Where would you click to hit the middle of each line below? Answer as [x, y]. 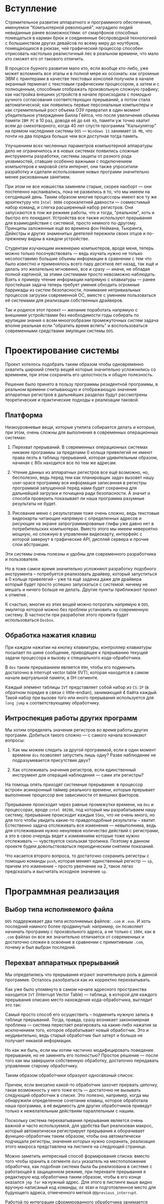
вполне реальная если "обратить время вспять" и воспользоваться [76, 325]
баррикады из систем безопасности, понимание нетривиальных [73, 290]
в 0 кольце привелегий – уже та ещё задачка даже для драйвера [73, 579]
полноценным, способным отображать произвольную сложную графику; [82, 89]
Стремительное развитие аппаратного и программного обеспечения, [79, 22]
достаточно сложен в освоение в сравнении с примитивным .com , [75, 942]
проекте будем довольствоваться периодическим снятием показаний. [80, 846]
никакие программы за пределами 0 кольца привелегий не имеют [82, 452]
